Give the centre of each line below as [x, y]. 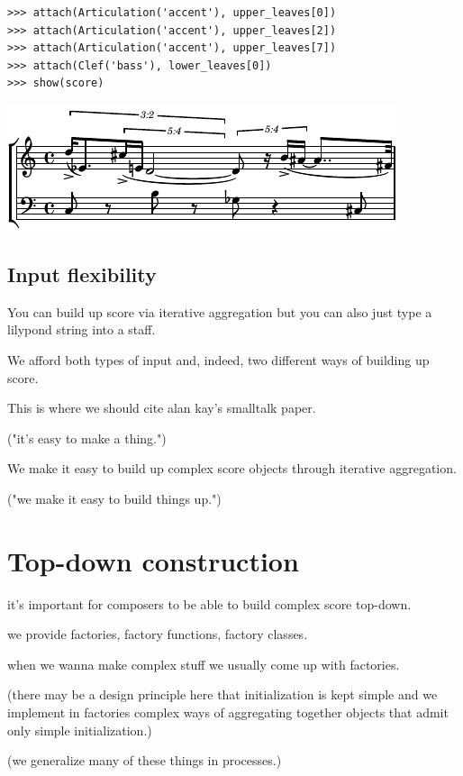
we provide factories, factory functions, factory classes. [158, 634]
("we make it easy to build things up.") [114, 498]
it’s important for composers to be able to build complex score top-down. [209, 603]
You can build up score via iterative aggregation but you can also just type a [220, 311]
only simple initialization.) [80, 730]
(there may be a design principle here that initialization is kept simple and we [222, 694]
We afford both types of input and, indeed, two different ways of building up [218, 359]
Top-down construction [153, 560]
